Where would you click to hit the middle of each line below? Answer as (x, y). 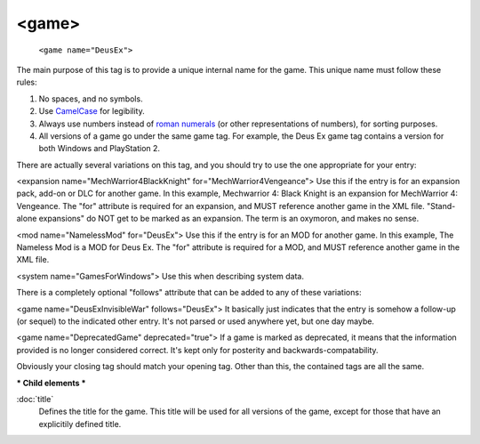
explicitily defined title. (80, 424)
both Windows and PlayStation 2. (99, 149)
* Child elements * (51, 383)
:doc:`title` (35, 399)
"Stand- (441, 206)
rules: (27, 82)
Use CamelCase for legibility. (92, 111)
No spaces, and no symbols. (91, 99)
